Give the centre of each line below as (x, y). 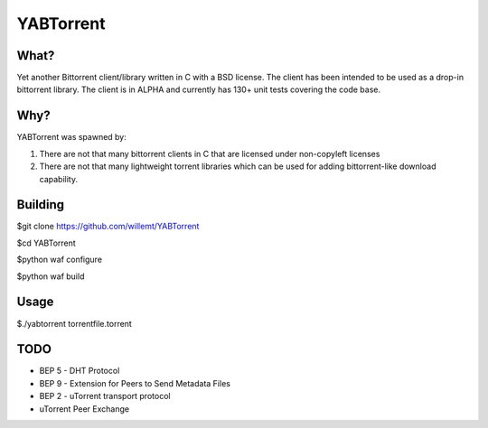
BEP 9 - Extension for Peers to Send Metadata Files (135, 383)
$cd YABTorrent (46, 243)
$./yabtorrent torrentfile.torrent (75, 323)
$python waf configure (60, 260)
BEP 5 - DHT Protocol (80, 371)
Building (41, 205)
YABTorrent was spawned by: (71, 137)
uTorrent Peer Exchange (84, 409)
